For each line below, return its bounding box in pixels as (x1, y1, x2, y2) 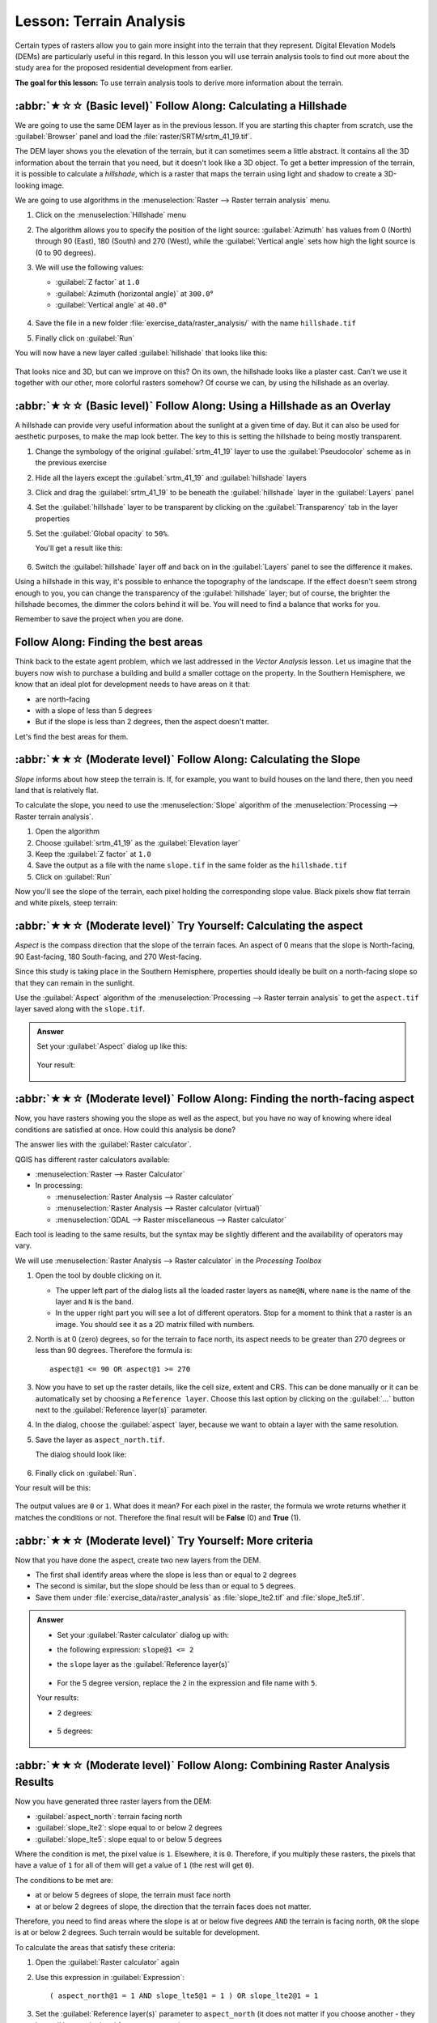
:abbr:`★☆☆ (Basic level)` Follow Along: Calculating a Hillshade (15, 99, 347, 112)
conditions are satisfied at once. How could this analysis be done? (15, 1125, 236, 1134)
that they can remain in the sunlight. (15, 978, 135, 987)
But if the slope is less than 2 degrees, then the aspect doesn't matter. (35, 717, 269, 727)
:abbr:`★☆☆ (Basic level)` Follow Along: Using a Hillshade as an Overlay (15, 399, 392, 413)
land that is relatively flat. (15, 785, 99, 795)
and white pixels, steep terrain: (15, 898, 118, 908)
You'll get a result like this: (35, 543, 123, 553)
